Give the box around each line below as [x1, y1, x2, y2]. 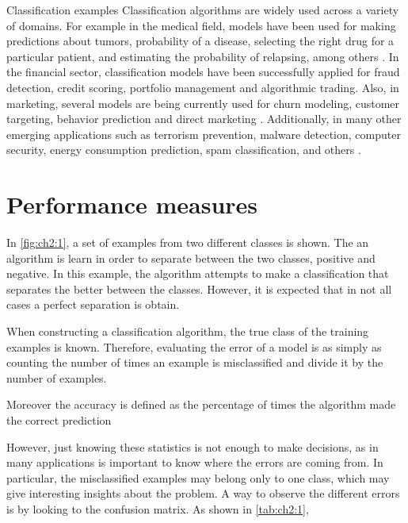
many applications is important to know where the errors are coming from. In [6, 454, 383, 471]
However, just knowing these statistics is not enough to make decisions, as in [6, 438, 379, 455]
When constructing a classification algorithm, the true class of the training [6, 323, 369, 340]
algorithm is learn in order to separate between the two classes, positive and [6, 249, 376, 266]
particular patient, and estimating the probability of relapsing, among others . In [6, 48, 399, 64]
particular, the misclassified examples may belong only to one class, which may [6, 469, 390, 486]
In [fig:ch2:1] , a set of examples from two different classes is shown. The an [6, 234, 369, 251]
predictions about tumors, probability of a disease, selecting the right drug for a [6, 33, 395, 49]
